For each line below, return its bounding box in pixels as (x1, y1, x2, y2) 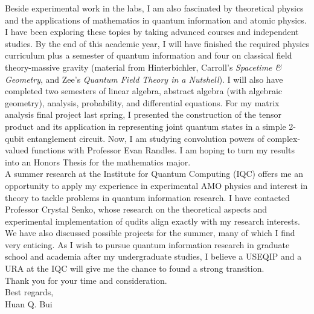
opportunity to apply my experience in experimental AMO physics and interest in (5, 179, 308, 191)
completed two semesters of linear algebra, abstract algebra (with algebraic (5, 85, 283, 97)
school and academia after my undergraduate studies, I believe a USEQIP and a (5, 250, 302, 263)
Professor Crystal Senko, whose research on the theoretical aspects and (5, 203, 268, 216)
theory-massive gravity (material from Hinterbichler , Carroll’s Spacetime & (5, 60, 282, 73)
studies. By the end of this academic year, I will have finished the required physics (5, 37, 309, 50)
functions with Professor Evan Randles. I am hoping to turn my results (31, 144, 295, 156)
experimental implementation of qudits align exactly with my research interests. (5, 214, 300, 227)
